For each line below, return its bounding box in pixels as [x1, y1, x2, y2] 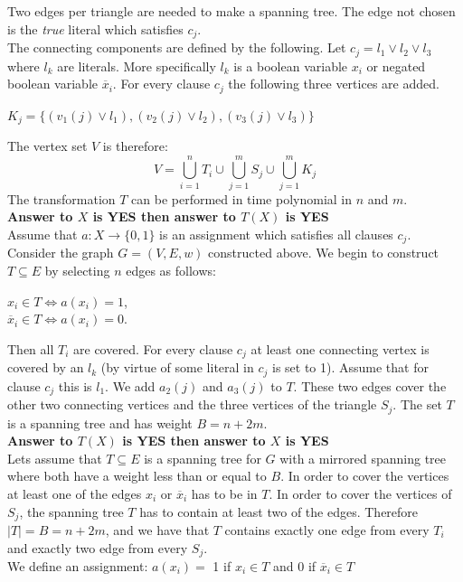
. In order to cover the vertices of [269, 483, 452, 502]
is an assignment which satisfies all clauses [159, 224, 393, 243]
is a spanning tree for [144, 448, 261, 467]
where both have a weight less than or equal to [7, 466, 267, 485]
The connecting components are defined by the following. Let [7, 38, 346, 57]
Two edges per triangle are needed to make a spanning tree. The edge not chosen [7, 2, 456, 20]
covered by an [7, 358, 84, 377]
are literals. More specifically [57, 56, 216, 75]
